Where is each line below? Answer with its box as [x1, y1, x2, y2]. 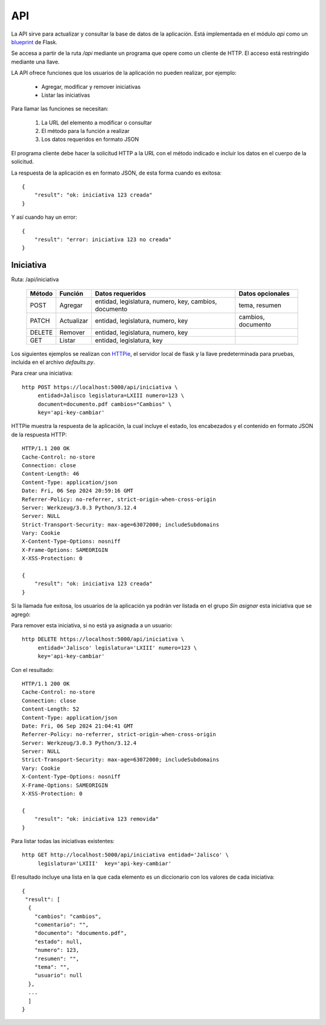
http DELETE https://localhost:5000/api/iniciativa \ [22, 636, 184, 643]
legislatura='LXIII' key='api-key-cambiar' [37, 860, 172, 867]
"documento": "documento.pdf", [34, 930, 127, 937]
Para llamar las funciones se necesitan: [11, 105, 109, 112]
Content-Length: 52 [22, 706, 80, 713]
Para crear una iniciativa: [11, 369, 73, 377]
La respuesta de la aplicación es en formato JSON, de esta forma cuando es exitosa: [11, 169, 222, 176]
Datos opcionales [238, 289, 290, 297]
